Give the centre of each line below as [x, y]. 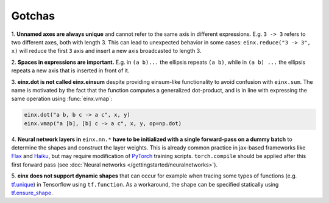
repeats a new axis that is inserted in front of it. [70, 71]
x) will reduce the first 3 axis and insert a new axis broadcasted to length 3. [106, 51]
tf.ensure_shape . [32, 193]
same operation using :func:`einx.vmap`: [62, 99]
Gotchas [33, 16]
